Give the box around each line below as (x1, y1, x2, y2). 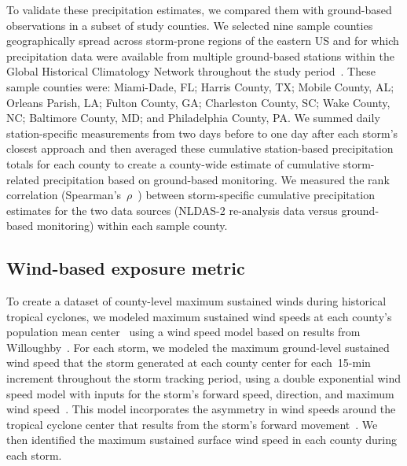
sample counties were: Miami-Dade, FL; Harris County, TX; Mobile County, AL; (6, 78, 394, 94)
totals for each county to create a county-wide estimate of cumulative (6, 155, 340, 172)
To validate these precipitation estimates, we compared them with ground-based (6, 2, 392, 17)
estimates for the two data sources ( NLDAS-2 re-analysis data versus (6, 202, 338, 218)
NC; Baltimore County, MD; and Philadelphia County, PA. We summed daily (6, 109, 380, 126)
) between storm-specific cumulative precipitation (137, 187, 375, 203)
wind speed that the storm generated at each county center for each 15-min (6, 354, 371, 371)
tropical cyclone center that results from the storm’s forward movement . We (6, 416, 378, 432)
